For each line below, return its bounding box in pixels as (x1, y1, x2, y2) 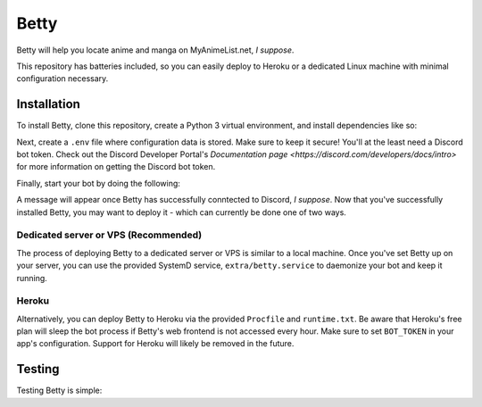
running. (16, 272, 48, 283)
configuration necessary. (16, 73, 109, 84)
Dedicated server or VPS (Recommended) (16, 228, 203, 241)
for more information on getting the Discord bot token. (16, 162, 216, 172)
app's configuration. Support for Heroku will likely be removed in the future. (16, 338, 295, 349)
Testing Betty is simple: (16, 385, 103, 396)
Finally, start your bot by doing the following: (16, 178, 180, 188)
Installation (16, 96, 80, 112)
